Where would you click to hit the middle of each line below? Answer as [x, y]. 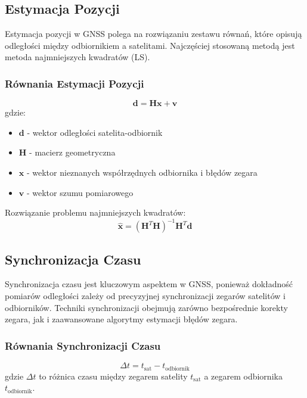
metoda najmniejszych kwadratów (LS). [77, 57]
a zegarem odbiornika [243, 376]
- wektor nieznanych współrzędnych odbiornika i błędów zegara [142, 172]
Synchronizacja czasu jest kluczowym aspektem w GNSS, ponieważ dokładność [149, 284]
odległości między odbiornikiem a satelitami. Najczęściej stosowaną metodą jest [150, 45]
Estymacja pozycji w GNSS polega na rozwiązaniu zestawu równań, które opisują [153, 34]
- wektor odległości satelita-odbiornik [95, 132]
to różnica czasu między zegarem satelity [113, 376]
